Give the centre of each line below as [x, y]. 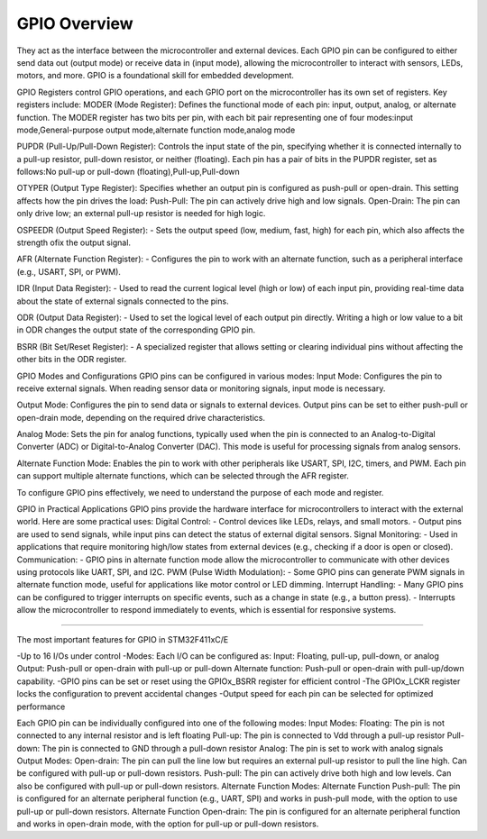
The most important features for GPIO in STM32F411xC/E [123, 639]
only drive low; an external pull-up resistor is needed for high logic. [141, 214]
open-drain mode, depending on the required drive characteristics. [141, 417]
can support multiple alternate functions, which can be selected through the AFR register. [183, 476]
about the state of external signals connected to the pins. [123, 301]
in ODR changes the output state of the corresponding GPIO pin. [136, 330]
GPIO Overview [75, 23]
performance [41, 707]
